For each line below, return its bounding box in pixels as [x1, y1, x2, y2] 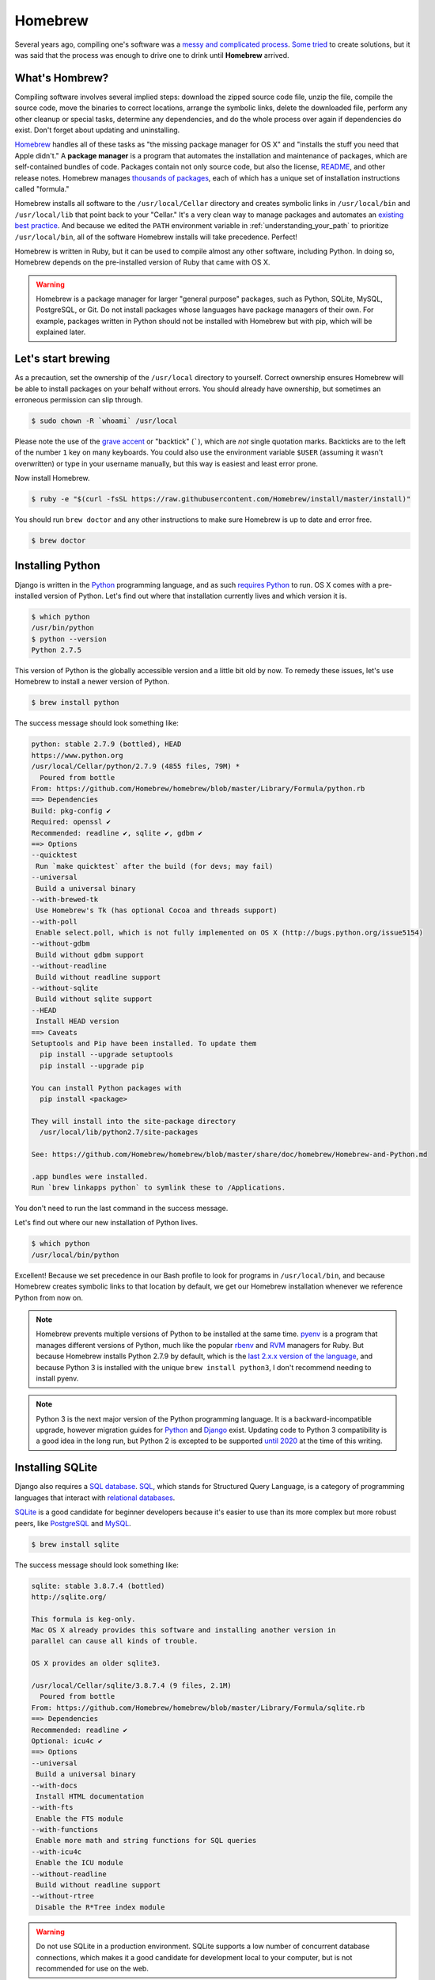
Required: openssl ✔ [31, 817, 111, 827]
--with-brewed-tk [31, 895, 99, 904]
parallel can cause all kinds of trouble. [31, 1636, 199, 1646]
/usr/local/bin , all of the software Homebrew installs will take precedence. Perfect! [14, 232, 298, 242]
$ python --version [31, 634, 107, 643]
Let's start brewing [14, 352, 111, 366]
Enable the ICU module [36, 1858, 124, 1868]
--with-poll [31, 917, 78, 926]
